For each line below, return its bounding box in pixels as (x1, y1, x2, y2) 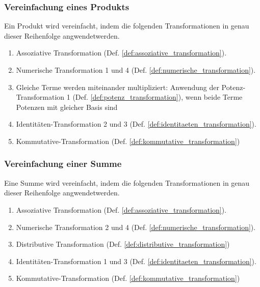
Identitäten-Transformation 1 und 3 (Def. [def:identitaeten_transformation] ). (16, 255, 256, 266)
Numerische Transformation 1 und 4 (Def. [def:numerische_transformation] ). (16, 65, 256, 75)
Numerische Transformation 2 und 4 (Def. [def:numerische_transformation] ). (16, 221, 256, 232)
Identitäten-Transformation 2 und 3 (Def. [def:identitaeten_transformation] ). (16, 119, 256, 129)
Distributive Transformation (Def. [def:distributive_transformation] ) (16, 239, 230, 249)
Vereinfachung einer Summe (4, 157, 122, 170)
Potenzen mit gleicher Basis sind (16, 101, 118, 112)
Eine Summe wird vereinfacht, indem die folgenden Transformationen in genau (4, 177, 250, 188)
